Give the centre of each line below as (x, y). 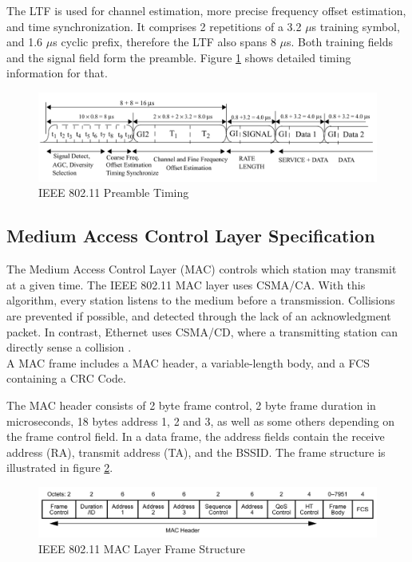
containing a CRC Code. (66, 378)
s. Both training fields (340, 42)
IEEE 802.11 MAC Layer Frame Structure (142, 548)
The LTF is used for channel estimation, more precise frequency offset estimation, (206, 10)
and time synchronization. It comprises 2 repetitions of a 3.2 (154, 26)
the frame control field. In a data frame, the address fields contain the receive (196, 436)
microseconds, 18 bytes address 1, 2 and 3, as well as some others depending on (201, 421)
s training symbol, (356, 26)
